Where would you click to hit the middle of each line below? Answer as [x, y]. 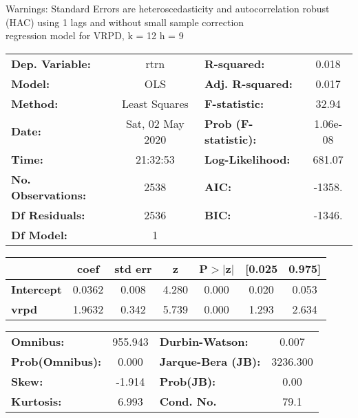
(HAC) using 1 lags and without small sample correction [125, 22]
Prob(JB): [188, 381]
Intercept [36, 289]
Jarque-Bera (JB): [210, 361]
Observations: [49, 195]
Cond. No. [188, 401]
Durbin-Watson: [204, 341]
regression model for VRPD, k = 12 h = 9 [95, 35]
